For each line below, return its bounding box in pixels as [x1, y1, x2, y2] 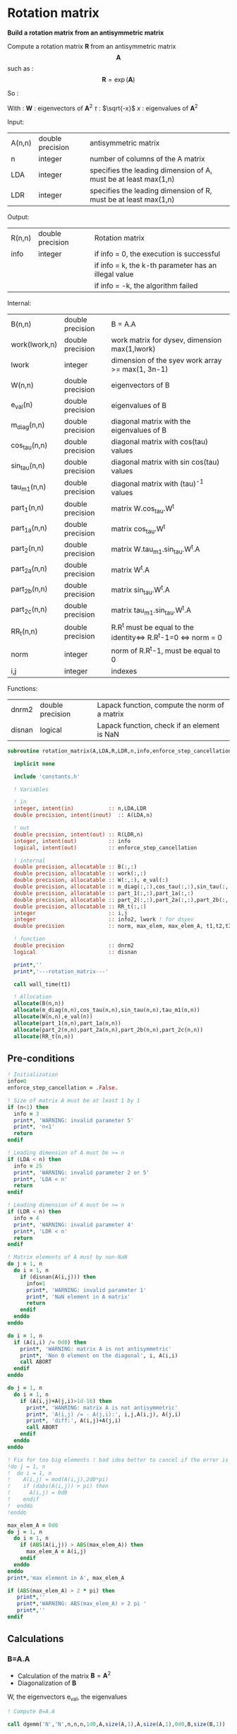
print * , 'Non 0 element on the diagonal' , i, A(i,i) [20, 1352, 178, 1359]
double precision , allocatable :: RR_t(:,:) [13, 903, 147, 910]
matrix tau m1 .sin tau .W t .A [111, 603, 192, 617]
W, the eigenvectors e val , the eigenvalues [7, 1692, 128, 1703]
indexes [111, 666, 138, 676]
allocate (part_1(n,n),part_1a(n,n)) [13, 1020, 121, 1027]
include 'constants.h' [13, 773, 80, 780]
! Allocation [13, 994, 52, 1001]
